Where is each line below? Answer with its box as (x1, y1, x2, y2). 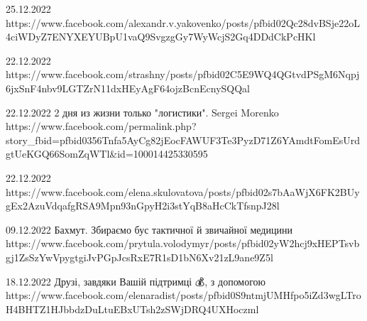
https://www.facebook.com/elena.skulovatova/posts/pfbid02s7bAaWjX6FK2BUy (6, 184, 360, 199)
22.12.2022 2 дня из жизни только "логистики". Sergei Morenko (6, 104, 279, 119)
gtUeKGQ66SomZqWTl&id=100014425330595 (6, 146, 208, 161)
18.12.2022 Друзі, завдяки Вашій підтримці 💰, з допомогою (6, 273, 266, 288)
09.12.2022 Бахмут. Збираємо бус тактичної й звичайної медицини (6, 222, 292, 236)
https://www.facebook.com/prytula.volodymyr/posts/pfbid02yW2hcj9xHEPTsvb (6, 236, 360, 251)
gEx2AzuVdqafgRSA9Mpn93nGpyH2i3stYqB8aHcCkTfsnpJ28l (6, 198, 280, 213)
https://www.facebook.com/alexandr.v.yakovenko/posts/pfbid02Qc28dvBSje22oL (6, 15, 360, 30)
